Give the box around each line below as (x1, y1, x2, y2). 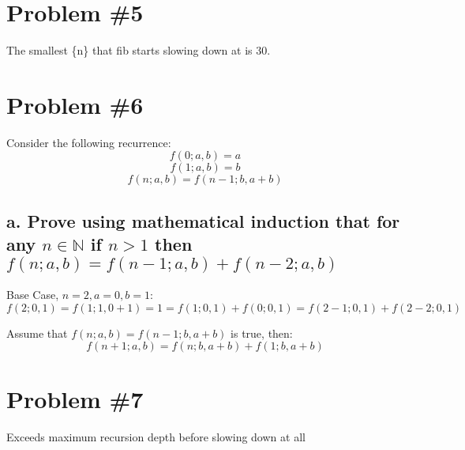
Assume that (6, 324, 68, 341)
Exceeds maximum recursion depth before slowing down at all (6, 429, 306, 445)
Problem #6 (6, 88, 144, 120)
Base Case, (6, 286, 59, 303)
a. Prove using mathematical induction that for (6, 208, 400, 233)
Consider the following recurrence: (6, 134, 171, 150)
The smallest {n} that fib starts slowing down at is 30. (6, 42, 271, 59)
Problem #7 (6, 383, 144, 415)
